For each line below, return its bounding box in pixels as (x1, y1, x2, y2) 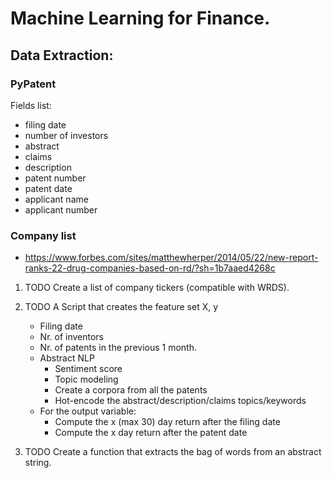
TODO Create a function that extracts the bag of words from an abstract (24, 446, 322, 458)
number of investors (24, 129, 109, 141)
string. (24, 457, 52, 469)
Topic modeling (54, 373, 119, 386)
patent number (24, 172, 87, 184)
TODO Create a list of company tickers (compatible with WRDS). (24, 282, 290, 294)
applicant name (24, 193, 89, 205)
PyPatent (10, 77, 57, 91)
